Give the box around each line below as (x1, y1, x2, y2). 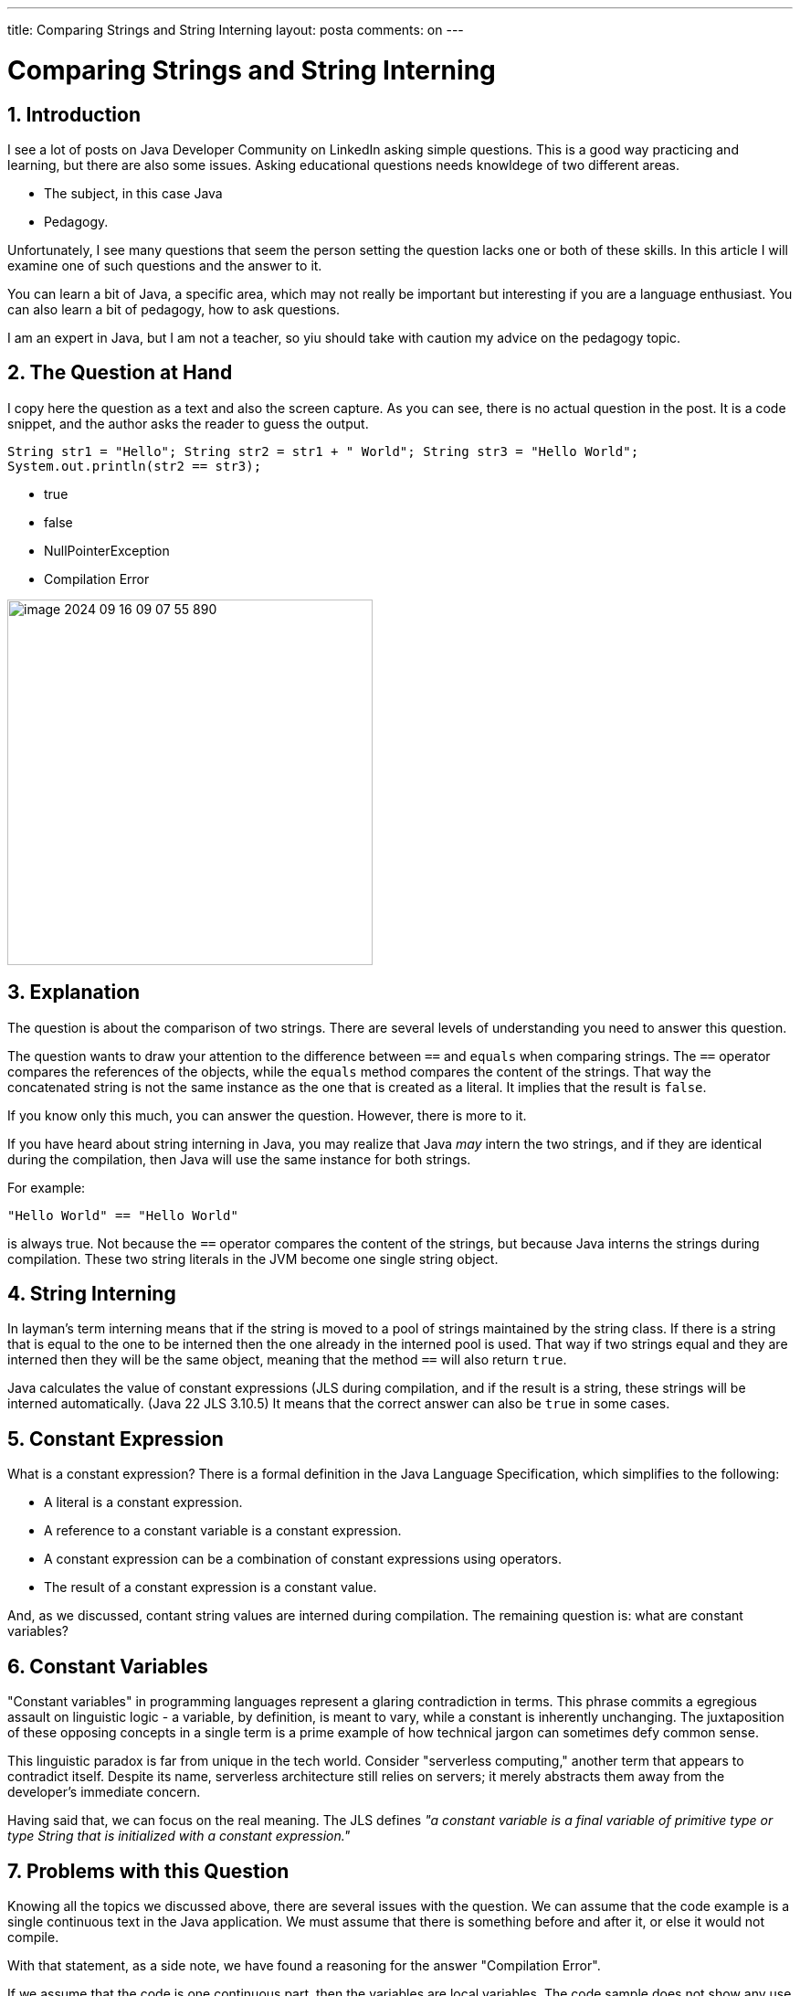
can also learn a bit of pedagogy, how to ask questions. (7, 301, 341, 317)
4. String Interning (7, 1282, 176, 1306)
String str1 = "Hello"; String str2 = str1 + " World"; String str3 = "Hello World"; (7, 443, 639, 459)
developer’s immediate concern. (7, 1784, 201, 1800)
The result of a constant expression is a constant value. (44, 1579, 377, 1596)
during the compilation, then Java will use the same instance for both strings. (7, 1151, 471, 1167)
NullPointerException (44, 542, 170, 558)
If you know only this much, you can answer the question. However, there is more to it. (7, 1107, 527, 1123)
